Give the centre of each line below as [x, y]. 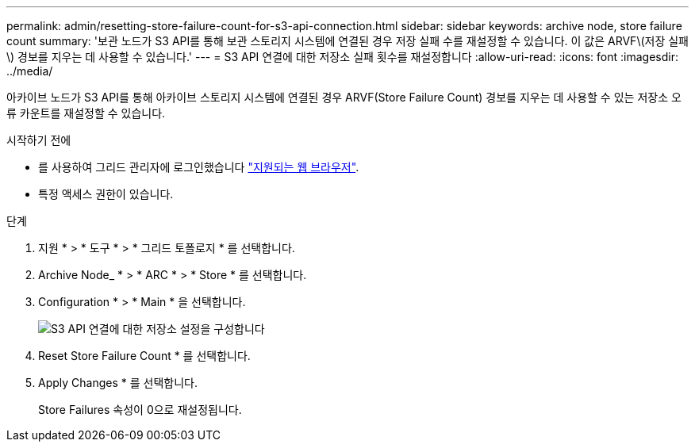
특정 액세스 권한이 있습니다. [106, 194]
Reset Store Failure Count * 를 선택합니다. [144, 356]
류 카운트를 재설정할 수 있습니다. [86, 113]
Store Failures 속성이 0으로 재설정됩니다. [140, 410]
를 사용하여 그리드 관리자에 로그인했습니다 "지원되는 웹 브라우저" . [199, 167]
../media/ [30, 71]
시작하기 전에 [39, 140]
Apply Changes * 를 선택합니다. [118, 383]
